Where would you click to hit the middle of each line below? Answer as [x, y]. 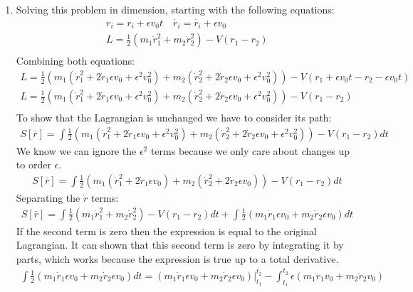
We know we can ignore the [76, 150]
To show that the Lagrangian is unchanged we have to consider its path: [174, 118]
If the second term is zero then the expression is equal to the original [166, 231]
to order [33, 164]
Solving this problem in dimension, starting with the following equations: [175, 9]
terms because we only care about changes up [250, 150]
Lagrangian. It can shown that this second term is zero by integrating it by [180, 245]
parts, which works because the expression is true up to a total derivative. [177, 258]
